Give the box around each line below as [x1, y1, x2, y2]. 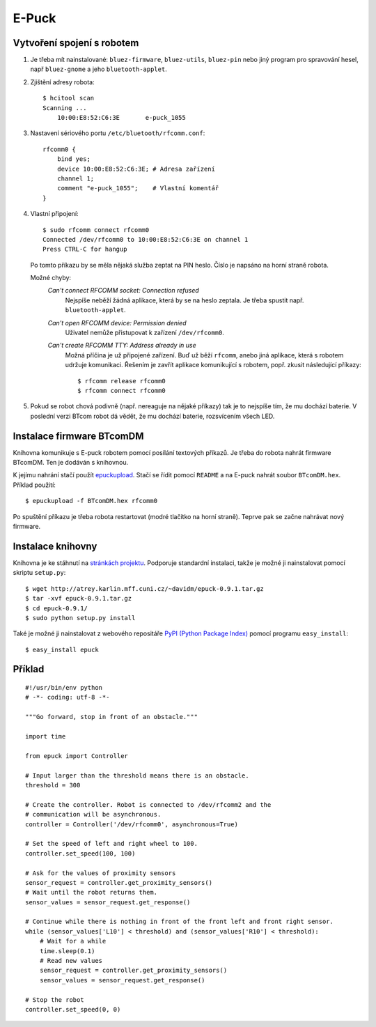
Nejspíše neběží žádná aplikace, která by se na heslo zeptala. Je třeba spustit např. [65, 296, 304, 304]
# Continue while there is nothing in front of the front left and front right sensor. [25, 918, 334, 926]
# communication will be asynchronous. [25, 810, 162, 819]
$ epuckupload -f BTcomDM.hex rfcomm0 [25, 497, 158, 505]
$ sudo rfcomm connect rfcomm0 [42, 226, 150, 233]
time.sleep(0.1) [39, 947, 95, 955]
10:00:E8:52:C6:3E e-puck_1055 [56, 114, 186, 122]
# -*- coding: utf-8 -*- [25, 693, 110, 702]
